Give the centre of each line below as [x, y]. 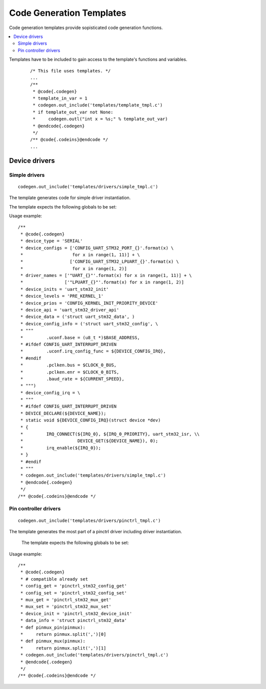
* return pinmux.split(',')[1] [63, 648]
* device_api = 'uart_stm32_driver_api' [70, 310]
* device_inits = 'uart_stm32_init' [65, 289]
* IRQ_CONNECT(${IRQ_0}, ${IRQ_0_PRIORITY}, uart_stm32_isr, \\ [110, 434]
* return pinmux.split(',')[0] [63, 634]
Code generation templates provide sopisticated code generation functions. [86, 28]
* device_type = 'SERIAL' [52, 241]
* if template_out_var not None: [73, 112]
